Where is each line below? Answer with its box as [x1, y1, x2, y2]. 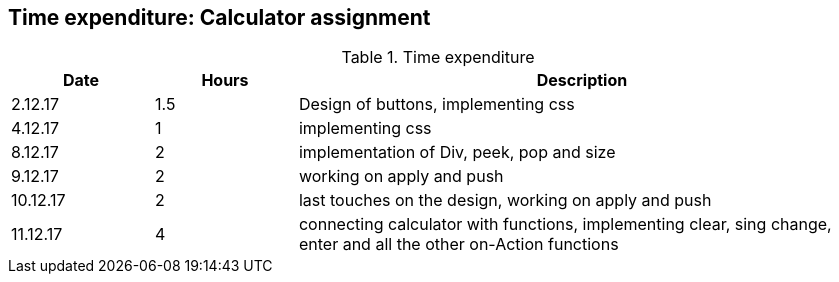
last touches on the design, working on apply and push [298, 190, 712, 211]
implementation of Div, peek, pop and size [298, 142, 616, 163]
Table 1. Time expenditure [341, 47, 535, 68]
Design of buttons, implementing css [298, 94, 575, 115]
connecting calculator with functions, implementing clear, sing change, [298, 214, 832, 235]
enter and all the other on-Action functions [298, 234, 619, 255]
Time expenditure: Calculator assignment [8, 5, 431, 30]
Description [536, 70, 628, 91]
